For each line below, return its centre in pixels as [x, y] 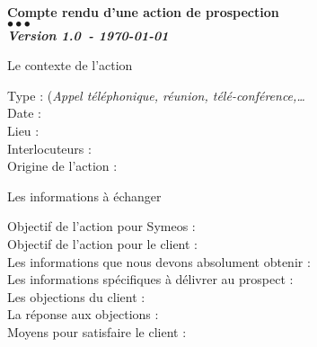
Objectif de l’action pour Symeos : [101, 226]
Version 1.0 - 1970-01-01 [88, 35]
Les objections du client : [76, 296]
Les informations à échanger [84, 196]
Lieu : [23, 130]
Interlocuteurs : [49, 148]
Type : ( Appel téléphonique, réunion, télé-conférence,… [156, 95]
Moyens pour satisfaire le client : [97, 331]
